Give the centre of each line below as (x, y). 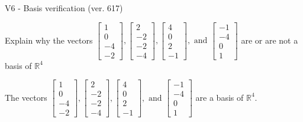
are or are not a (270, 40)
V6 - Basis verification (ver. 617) (64, 8)
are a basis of (220, 97)
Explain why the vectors (49, 40)
